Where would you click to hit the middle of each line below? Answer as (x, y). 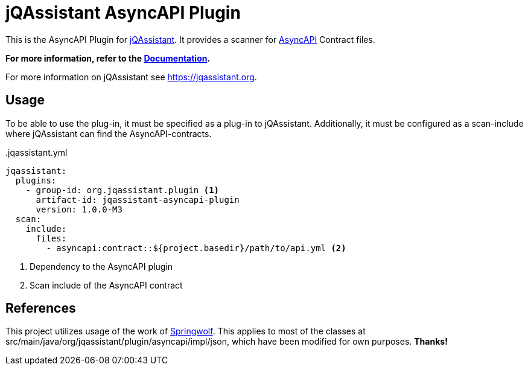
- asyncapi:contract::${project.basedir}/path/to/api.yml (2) (196, 248)
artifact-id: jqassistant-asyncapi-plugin (138, 199)
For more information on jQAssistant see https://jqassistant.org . (131, 77)
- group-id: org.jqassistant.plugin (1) (122, 190)
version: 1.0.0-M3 (79, 209)
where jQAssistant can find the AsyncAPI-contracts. (109, 133)
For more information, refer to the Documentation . (108, 58)
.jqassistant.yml (37, 152)
